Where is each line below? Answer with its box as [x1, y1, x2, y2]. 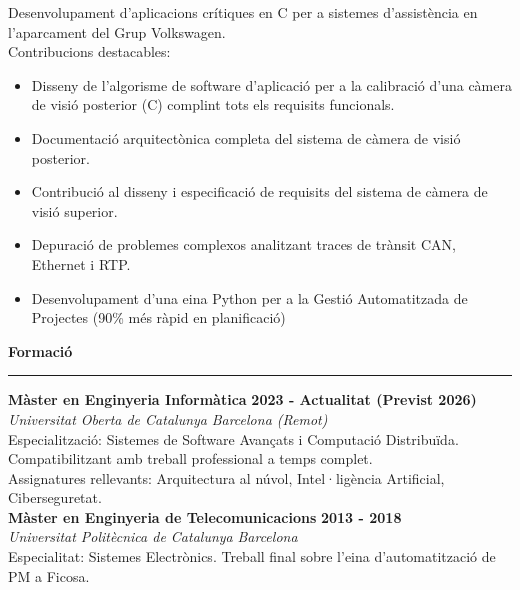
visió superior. [31, 200, 118, 221]
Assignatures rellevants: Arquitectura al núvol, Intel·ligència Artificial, [8, 467, 445, 488]
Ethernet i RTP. [31, 253, 131, 274]
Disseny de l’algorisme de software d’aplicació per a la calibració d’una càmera [31, 74, 512, 95]
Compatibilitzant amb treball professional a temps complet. [8, 448, 373, 469]
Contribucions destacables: [8, 41, 171, 62]
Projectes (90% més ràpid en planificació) [31, 307, 286, 328]
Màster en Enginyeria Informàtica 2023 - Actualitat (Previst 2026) [8, 389, 477, 410]
